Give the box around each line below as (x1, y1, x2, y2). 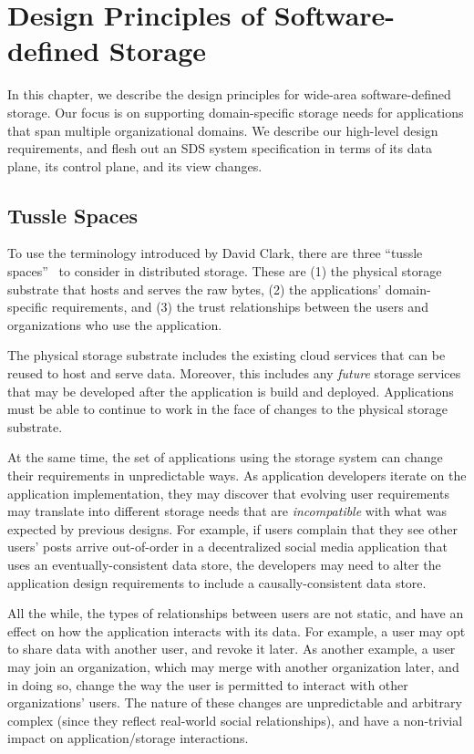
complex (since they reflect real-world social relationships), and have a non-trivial (7, 710, 463, 729)
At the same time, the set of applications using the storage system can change (7, 448, 443, 467)
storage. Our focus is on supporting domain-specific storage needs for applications (7, 102, 464, 121)
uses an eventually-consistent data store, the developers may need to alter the (7, 554, 441, 573)
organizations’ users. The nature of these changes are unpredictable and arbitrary (7, 693, 462, 712)
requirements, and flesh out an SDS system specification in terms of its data (7, 139, 432, 158)
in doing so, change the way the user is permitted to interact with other (7, 675, 408, 694)
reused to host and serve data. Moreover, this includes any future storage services (7, 364, 461, 383)
